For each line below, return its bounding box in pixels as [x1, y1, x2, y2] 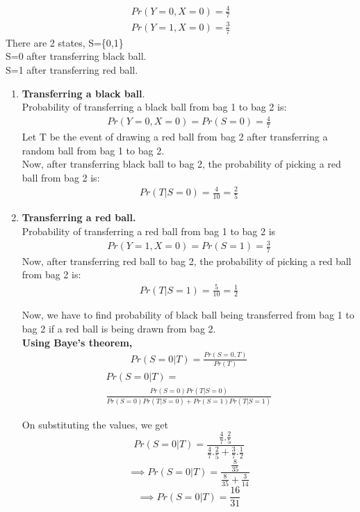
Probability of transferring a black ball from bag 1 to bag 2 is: [22, 99, 287, 114]
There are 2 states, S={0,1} [6, 35, 124, 49]
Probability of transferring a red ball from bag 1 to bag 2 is [22, 223, 276, 238]
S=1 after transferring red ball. [6, 62, 138, 77]
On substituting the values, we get [22, 417, 169, 431]
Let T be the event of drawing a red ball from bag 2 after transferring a [22, 129, 328, 144]
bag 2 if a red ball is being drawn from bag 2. [22, 321, 216, 336]
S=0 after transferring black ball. [6, 49, 147, 63]
